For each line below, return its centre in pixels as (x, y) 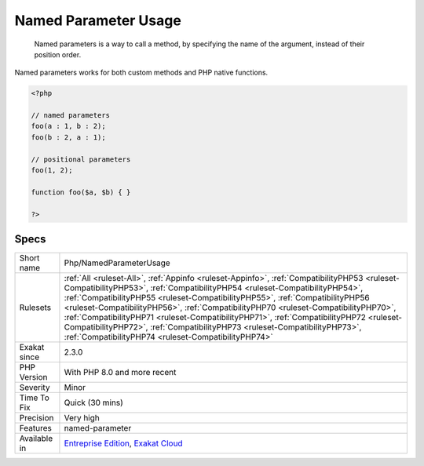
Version (33, 377)
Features (36, 428)
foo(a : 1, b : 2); (68, 126)
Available (36, 439)
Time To (35, 398)
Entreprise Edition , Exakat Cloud (124, 443)
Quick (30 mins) (93, 402)
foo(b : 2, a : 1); (68, 137)
